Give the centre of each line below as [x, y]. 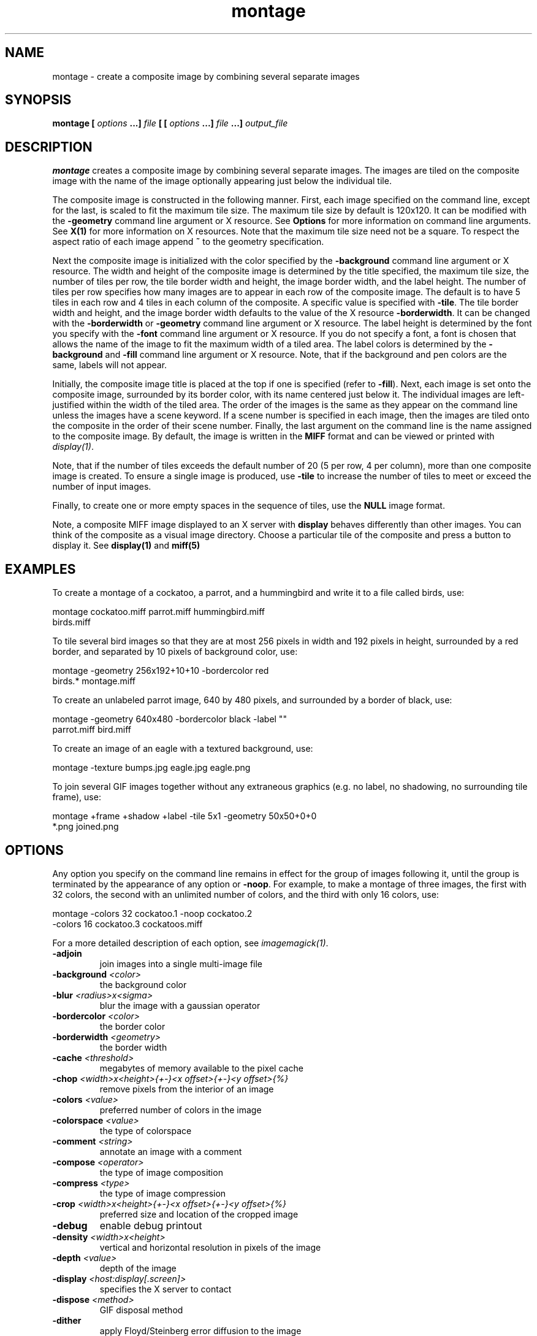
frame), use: [77, 797]
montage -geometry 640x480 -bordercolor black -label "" [169, 719]
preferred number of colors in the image [181, 1110]
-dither [67, 1320]
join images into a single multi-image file [181, 963]
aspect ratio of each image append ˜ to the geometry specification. [188, 242]
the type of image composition [161, 1172]
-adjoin [67, 953]
